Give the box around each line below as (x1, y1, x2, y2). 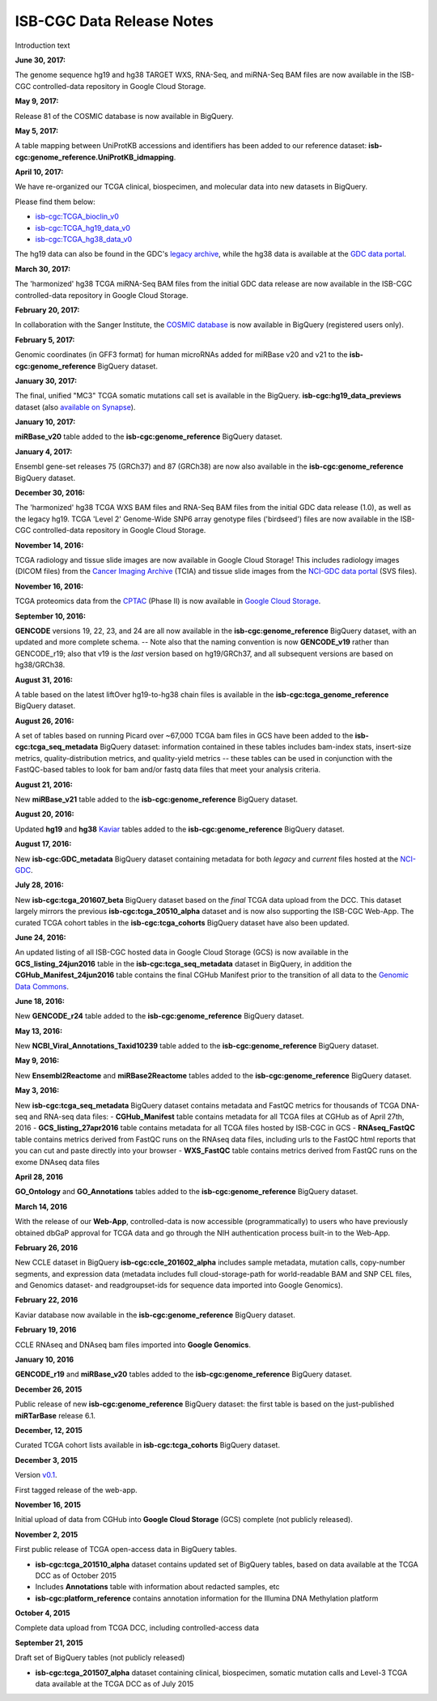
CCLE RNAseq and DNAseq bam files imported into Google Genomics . (15, 1340, 251, 1350)
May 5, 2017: (15, 125, 59, 135)
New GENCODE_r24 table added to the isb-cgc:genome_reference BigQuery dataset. (15, 1011, 304, 1021)
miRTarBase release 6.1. (15, 1410, 96, 1420)
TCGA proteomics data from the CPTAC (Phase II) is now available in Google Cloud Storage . (15, 596, 321, 606)
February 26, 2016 (15, 1243, 78, 1252)
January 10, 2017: (15, 417, 76, 427)
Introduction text (15, 40, 70, 50)
